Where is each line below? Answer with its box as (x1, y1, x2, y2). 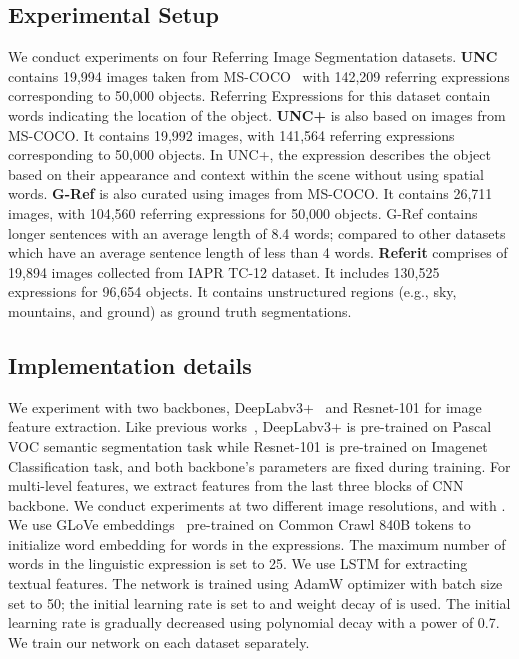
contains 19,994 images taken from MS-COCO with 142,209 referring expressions (8, 65, 510, 86)
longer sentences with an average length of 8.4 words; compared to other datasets (8, 222, 506, 243)
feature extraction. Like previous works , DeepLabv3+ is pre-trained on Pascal (8, 416, 492, 437)
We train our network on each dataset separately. (8, 631, 310, 652)
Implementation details (8, 349, 252, 380)
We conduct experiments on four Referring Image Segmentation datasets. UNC (8, 46, 498, 67)
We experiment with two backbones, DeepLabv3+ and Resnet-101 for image (8, 396, 482, 417)
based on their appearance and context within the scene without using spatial (8, 163, 485, 184)
